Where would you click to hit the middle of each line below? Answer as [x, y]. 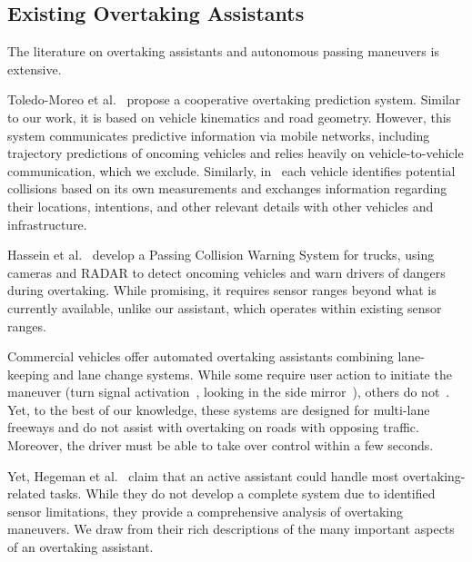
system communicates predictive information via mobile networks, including [219, 135]
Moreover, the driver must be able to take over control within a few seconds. [221, 445]
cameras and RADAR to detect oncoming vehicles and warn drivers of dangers [226, 272]
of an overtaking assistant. [80, 547]
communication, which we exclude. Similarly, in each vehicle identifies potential [231, 170]
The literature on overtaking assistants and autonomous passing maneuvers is [223, 51]
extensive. [35, 69]
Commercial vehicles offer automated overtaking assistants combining [201, 356]
